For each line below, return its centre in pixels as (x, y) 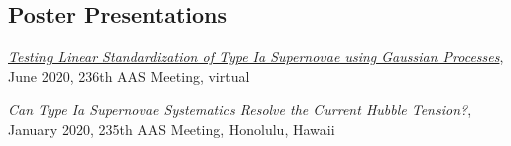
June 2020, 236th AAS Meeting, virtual (129, 75)
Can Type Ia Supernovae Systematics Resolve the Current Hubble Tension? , (240, 109)
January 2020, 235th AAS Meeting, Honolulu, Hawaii (171, 128)
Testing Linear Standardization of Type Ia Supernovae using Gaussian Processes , (256, 56)
